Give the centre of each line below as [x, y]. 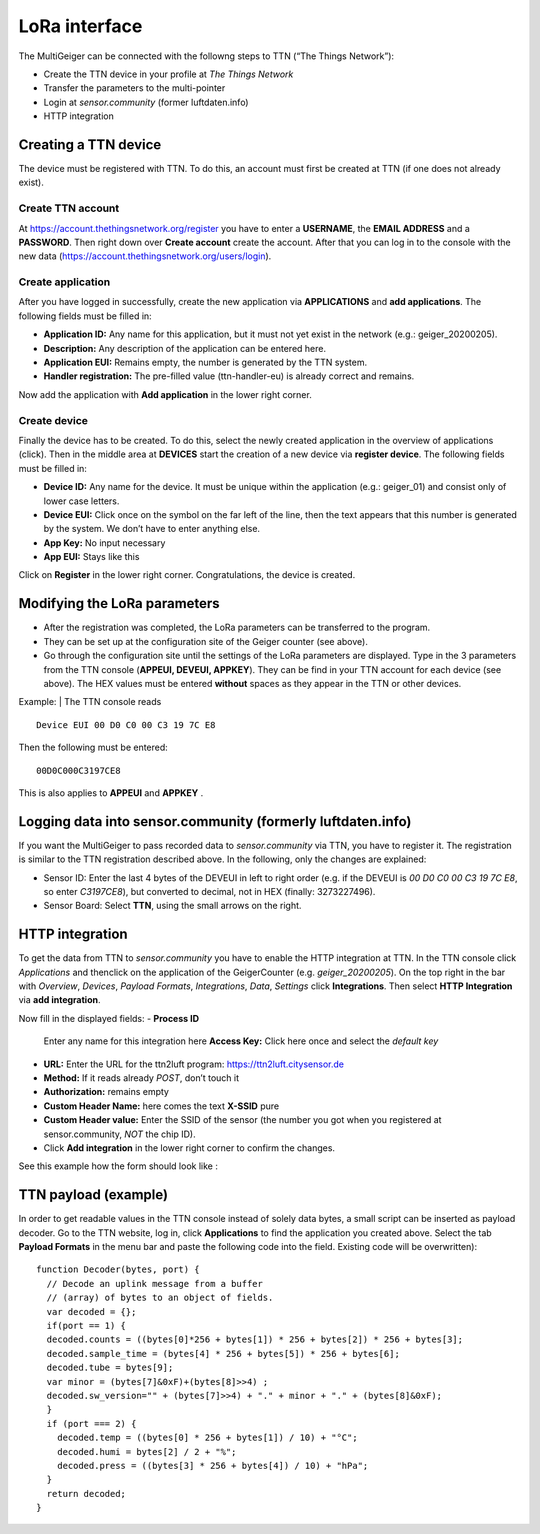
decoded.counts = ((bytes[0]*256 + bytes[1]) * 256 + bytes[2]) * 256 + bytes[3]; [255, 1339]
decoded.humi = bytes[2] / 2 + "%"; [146, 1451]
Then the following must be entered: [93, 747]
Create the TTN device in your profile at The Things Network [168, 74]
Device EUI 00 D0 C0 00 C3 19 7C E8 [126, 724]
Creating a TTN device [90, 144]
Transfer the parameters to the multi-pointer [134, 88]
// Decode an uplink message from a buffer [155, 1283]
